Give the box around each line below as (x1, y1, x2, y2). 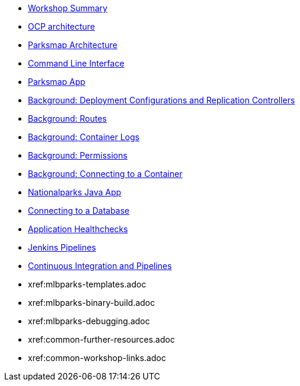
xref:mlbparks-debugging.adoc (28, 316, 150, 326)
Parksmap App (28, 77, 85, 87)
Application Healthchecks (28, 224, 128, 234)
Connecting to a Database (28, 205, 130, 216)
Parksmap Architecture (28, 40, 118, 50)
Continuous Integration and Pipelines (28, 261, 172, 271)
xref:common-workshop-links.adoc (28, 353, 166, 363)
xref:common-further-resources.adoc (28, 334, 175, 344)
